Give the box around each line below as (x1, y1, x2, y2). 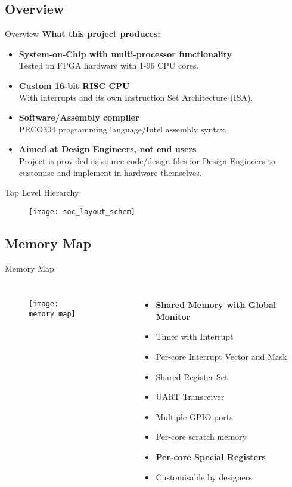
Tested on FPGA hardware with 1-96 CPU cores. (18, 59, 199, 72)
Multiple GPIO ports (156, 410, 233, 423)
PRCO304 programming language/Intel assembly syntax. (18, 122, 227, 135)
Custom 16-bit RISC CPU (18, 79, 130, 91)
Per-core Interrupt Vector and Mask (156, 350, 287, 362)
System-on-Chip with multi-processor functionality (18, 47, 232, 60)
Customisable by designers (156, 470, 252, 483)
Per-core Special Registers (156, 450, 266, 463)
